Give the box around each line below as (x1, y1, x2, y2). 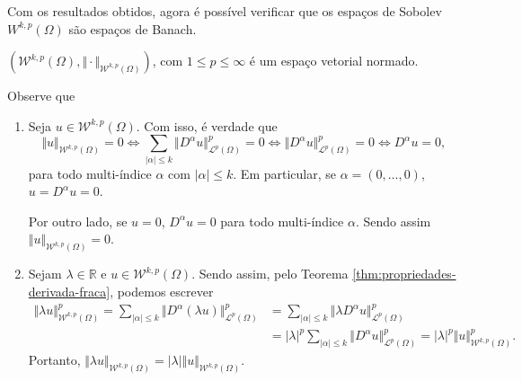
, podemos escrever (110, 281, 214, 300)
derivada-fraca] (28, 281, 111, 300)
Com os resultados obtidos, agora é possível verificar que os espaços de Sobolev (7, 2, 442, 20)
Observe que (7, 86, 75, 105)
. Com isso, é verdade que (136, 116, 278, 135)
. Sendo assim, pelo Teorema (191, 264, 349, 283)
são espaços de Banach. (68, 19, 197, 38)
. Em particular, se (233, 164, 336, 182)
